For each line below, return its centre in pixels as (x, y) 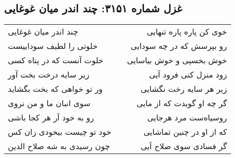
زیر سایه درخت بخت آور (49, 75)
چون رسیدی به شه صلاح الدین (59, 146)
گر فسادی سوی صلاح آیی (184, 146)
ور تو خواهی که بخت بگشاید (55, 89)
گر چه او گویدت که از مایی (182, 103)
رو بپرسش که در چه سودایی (179, 46)
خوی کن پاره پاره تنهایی (187, 32)
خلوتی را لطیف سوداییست (53, 46)
